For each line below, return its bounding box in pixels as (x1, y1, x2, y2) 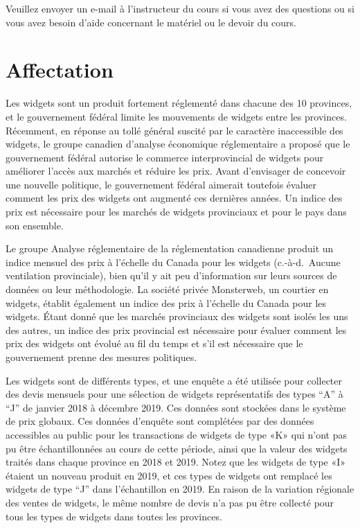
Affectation (6, 55, 114, 84)
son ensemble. (6, 218, 64, 232)
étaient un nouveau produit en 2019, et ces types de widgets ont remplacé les (6, 468, 332, 482)
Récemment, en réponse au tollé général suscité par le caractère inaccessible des (6, 123, 343, 137)
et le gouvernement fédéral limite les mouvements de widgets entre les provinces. (6, 109, 347, 123)
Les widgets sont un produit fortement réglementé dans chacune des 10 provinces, (6, 96, 352, 110)
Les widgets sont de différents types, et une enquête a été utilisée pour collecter (6, 373, 343, 387)
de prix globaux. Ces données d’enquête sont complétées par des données (6, 414, 314, 428)
